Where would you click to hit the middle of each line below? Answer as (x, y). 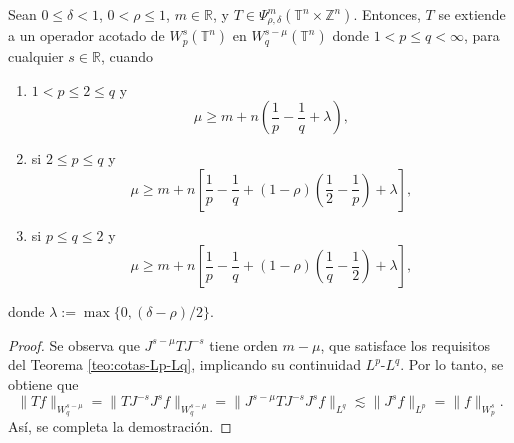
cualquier (36, 55)
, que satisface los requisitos (405, 344)
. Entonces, (387, 14)
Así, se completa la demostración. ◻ (120, 426)
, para (481, 35)
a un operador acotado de (86, 35)
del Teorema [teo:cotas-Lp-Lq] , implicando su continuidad (184, 364)
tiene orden (243, 344)
